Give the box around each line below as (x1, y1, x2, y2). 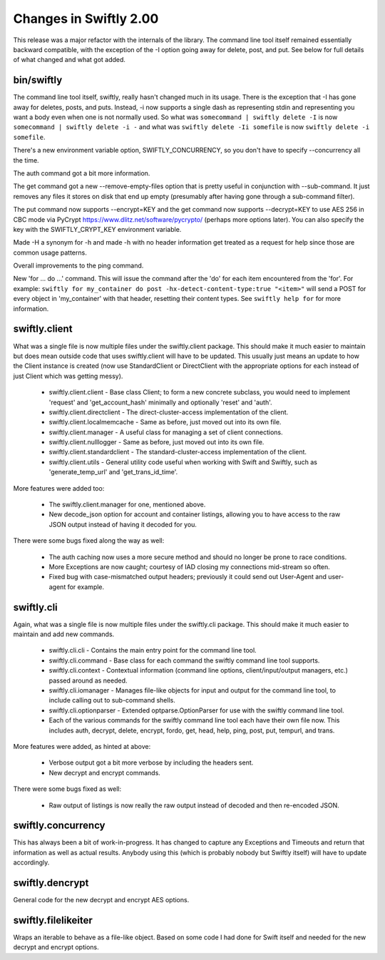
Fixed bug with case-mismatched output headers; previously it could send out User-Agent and (48, 573, 327, 581)
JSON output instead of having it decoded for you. (48, 520, 197, 528)
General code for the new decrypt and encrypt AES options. (13, 896, 190, 904)
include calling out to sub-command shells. (48, 696, 176, 705)
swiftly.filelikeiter (13, 914, 93, 926)
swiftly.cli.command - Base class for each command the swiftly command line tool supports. (48, 656, 320, 665)
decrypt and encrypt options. (13, 943, 99, 951)
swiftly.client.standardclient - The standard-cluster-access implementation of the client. (48, 448, 307, 456)
